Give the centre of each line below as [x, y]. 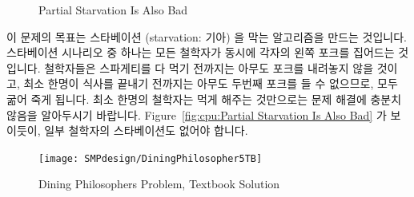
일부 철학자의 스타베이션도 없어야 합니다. [146, 130]
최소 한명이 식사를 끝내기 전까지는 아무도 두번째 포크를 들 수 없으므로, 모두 [211, 83]
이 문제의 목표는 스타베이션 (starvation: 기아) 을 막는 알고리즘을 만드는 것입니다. [207, 36]
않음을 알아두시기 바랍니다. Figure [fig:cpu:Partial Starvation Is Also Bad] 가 [197, 114]
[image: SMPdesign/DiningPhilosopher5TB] [151, 158]
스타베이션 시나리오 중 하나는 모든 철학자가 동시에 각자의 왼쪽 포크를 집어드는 [201, 52]
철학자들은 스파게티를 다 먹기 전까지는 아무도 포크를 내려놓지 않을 [209, 67]
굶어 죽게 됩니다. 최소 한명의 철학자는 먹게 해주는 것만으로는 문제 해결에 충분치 [204, 98]
